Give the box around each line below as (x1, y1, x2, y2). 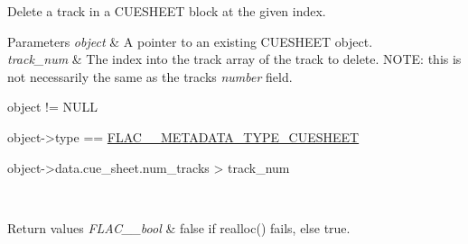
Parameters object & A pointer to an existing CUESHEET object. (7, 32, 373, 50)
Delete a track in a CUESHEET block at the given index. (7, 2, 326, 20)
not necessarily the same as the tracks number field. (7, 67, 293, 86)
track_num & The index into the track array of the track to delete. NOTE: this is (7, 50, 462, 68)
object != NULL (7, 97, 98, 116)
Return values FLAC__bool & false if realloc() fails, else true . (7, 218, 351, 237)
